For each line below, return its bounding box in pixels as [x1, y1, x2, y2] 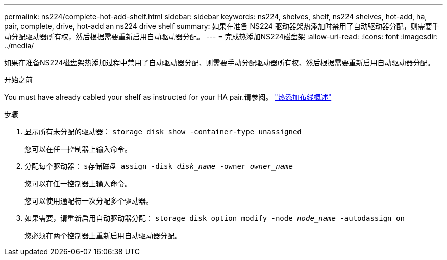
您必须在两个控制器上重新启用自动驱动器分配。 [24, 231, 182, 240]
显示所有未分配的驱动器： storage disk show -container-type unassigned [24, 127, 302, 136]
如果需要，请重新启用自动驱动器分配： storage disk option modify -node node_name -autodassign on [24, 214, 405, 222]
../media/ [4, 41, 34, 50]
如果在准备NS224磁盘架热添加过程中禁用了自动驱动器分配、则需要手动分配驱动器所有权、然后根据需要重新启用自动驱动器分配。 [4, 58, 435, 67]
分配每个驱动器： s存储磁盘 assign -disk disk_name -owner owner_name [24, 162, 293, 170]
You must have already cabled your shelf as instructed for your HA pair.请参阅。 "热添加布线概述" [4, 93, 332, 101]
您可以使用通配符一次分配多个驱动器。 [24, 196, 153, 205]
